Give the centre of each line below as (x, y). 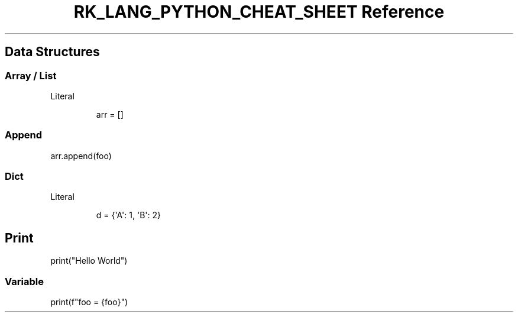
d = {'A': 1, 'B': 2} (128, 215)
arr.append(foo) (81, 156)
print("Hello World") (89, 261)
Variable (24, 281)
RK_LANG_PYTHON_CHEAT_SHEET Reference (259, 12)
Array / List (31, 75)
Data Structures (52, 52)
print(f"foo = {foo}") (89, 302)
